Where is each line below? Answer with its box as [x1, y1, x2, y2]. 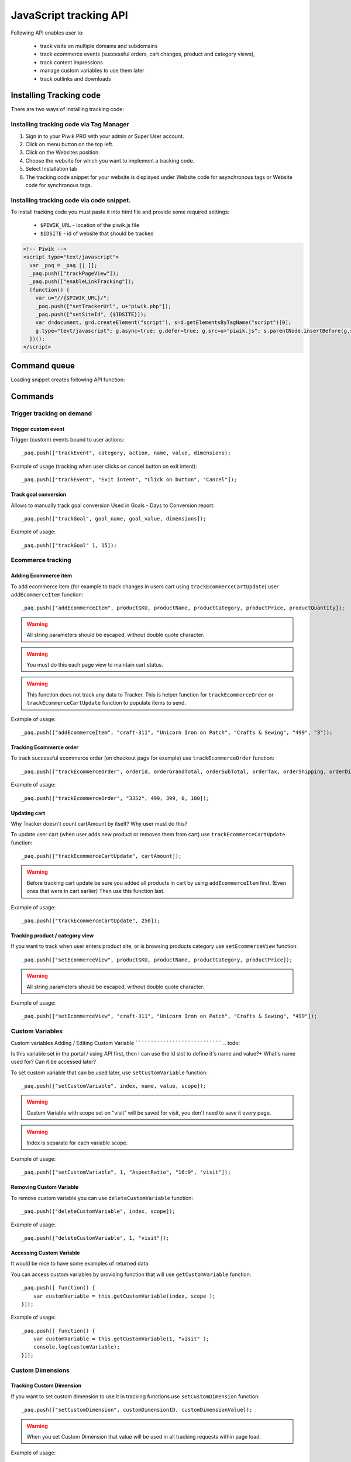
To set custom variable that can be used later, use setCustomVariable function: [11, 1069, 208, 1076]
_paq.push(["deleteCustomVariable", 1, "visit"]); [21, 1235, 170, 1241]
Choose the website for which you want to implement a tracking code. [25, 157, 195, 164]
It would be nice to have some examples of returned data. [11, 1260, 150, 1267]
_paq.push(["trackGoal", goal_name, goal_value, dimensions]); [21, 515, 207, 522]
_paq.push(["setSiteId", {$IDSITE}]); [35, 311, 147, 318]
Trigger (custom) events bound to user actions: [11, 436, 125, 443]
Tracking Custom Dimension [11, 1382, 82, 1389]
